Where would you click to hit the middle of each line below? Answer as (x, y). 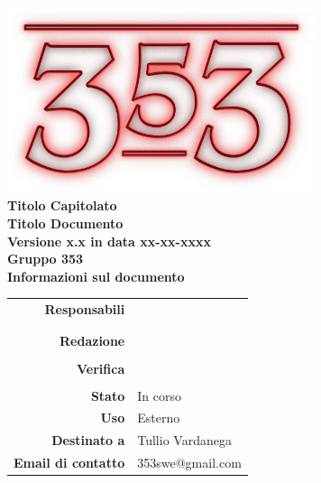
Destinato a (88, 440)
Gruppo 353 (46, 259)
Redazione (92, 341)
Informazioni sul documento (96, 276)
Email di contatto (69, 463)
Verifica (101, 368)
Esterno (159, 418)
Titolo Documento (65, 223)
